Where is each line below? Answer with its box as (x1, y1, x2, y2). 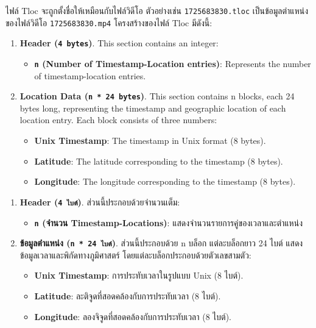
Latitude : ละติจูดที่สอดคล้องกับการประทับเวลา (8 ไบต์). (34, 290, 221, 302)
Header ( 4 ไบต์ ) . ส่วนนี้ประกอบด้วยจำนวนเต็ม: (19, 195, 180, 208)
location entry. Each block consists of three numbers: (19, 113, 217, 126)
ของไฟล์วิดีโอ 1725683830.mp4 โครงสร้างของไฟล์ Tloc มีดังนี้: (5, 16, 212, 29)
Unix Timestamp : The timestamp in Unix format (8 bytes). (34, 134, 266, 147)
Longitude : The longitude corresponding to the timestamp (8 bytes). (34, 175, 296, 188)
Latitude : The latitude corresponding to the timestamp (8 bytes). (34, 154, 283, 167)
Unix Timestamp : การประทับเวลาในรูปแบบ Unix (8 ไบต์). (34, 269, 244, 282)
